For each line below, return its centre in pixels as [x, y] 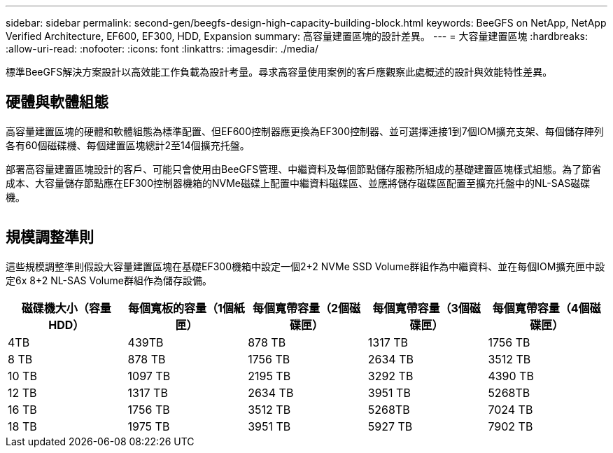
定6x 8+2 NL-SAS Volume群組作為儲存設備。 [109, 280]
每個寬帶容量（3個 [421, 308]
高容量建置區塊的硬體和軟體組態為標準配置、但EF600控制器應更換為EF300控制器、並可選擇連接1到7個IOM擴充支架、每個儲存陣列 [305, 131]
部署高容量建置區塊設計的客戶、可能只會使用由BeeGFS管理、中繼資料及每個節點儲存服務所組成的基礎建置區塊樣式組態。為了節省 [304, 169]
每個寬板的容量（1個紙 [186, 308]
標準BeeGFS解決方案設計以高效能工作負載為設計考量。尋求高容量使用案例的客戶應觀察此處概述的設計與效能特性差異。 [279, 72]
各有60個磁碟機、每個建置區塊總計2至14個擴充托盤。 [128, 145]
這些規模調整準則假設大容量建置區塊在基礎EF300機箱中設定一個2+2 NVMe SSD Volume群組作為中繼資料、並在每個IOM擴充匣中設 [305, 266]
